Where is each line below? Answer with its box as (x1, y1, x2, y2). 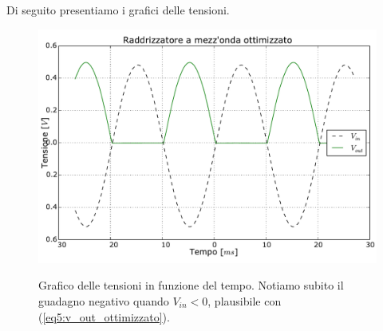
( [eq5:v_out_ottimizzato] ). (38, 308, 170, 325)
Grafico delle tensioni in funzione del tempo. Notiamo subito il (38, 277, 344, 294)
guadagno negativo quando (38, 292, 169, 309)
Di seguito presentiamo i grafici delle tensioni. (6, 2, 230, 18)
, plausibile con (207, 292, 282, 309)
